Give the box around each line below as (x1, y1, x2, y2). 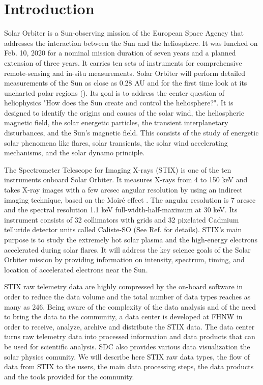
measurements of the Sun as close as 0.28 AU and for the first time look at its (4, 77, 247, 88)
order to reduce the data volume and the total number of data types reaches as (4, 291, 251, 301)
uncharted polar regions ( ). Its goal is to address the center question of (4, 87, 225, 98)
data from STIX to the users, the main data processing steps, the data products (4, 361, 254, 372)
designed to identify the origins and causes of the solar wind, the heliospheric (4, 107, 244, 118)
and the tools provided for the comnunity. (4, 371, 134, 381)
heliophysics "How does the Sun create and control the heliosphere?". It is (4, 97, 233, 108)
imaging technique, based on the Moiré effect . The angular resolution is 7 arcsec (4, 194, 256, 205)
